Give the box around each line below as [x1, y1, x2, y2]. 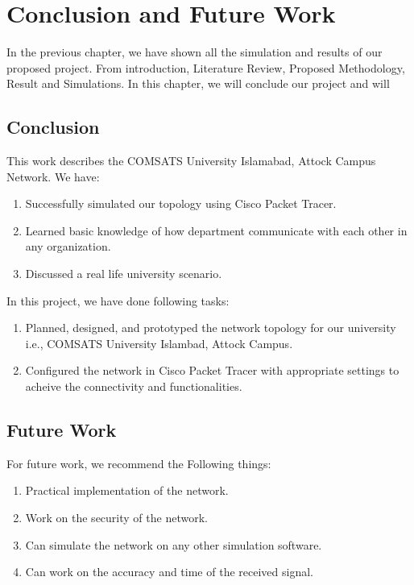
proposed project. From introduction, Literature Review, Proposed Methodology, [6, 59, 405, 76]
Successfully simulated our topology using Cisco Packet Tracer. [25, 195, 337, 212]
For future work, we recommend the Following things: [6, 454, 271, 471]
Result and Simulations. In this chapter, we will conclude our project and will [6, 75, 390, 92]
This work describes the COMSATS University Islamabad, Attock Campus [6, 152, 376, 169]
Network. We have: [6, 168, 100, 185]
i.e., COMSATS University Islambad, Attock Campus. [25, 334, 293, 351]
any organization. [25, 238, 111, 255]
